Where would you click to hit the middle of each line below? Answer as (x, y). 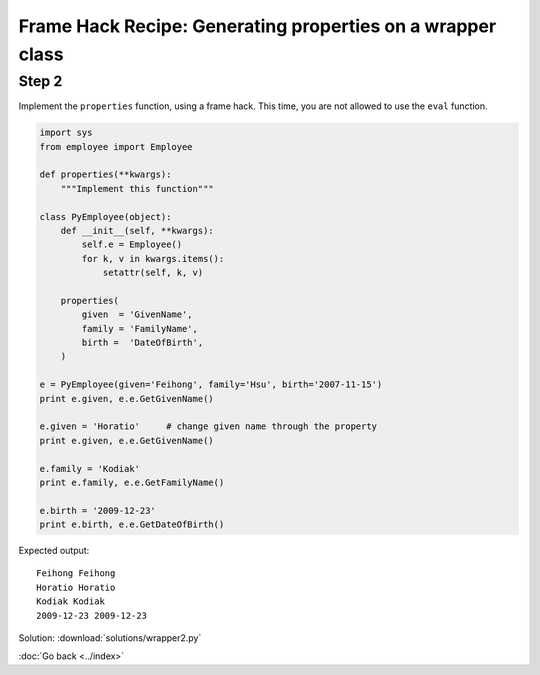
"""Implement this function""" (137, 188)
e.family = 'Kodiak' (89, 468)
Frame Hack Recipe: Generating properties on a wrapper (257, 26)
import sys (66, 133)
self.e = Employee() (132, 244)
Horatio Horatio (76, 587)
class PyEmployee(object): (105, 216)
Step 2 (40, 81)
